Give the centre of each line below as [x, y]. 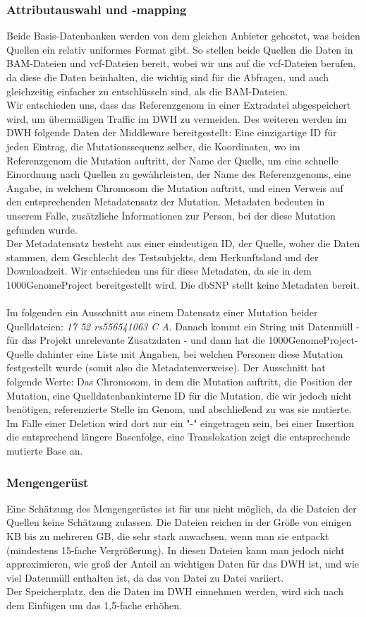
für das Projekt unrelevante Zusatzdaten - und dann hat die [136, 340]
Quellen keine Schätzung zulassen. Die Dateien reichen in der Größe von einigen [179, 522]
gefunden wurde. [42, 229]
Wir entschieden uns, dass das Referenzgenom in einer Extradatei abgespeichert [179, 105]
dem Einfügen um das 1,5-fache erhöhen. [94, 605]
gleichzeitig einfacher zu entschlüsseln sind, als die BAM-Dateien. [147, 91]
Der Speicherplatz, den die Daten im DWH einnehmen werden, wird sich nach [175, 591]
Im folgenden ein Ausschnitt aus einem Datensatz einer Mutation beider [162, 312]
